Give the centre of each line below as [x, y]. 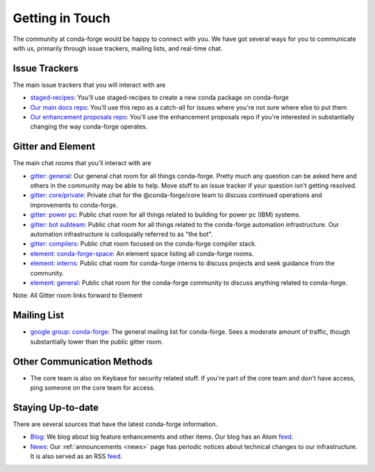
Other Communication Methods [83, 361]
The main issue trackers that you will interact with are [89, 85]
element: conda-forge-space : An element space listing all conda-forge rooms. [142, 253]
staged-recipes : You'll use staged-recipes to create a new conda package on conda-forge [160, 98]
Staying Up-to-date [56, 407]
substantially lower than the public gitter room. [97, 342]
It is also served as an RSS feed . [76, 456]
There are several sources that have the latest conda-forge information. [115, 424]
